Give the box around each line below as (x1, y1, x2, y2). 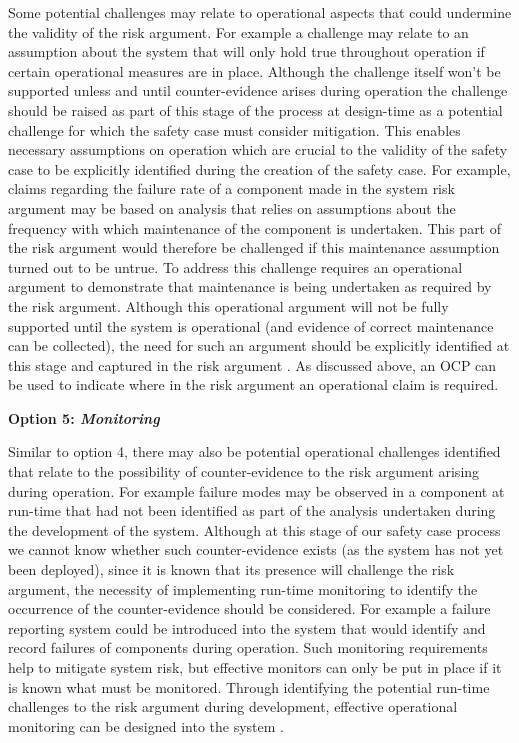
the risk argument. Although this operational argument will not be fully (8, 295, 449, 316)
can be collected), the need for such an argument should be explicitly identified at (8, 335, 510, 356)
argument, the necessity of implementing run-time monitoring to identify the (8, 578, 478, 599)
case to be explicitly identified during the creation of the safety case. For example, (8, 158, 511, 179)
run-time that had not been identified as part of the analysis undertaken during (8, 500, 496, 521)
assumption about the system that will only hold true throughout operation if (8, 41, 485, 62)
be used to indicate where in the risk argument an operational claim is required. (8, 374, 499, 395)
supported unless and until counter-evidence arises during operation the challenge (8, 80, 508, 101)
